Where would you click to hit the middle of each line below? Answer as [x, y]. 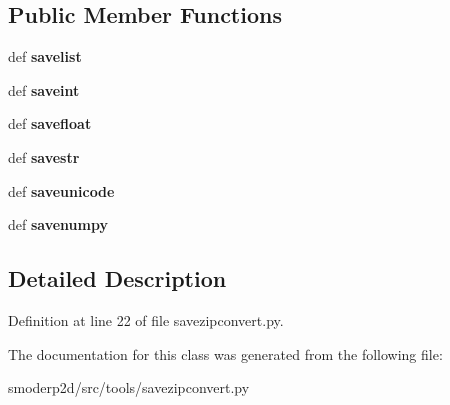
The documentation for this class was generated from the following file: [225, 353]
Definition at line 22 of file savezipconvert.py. [146, 319]
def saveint [44, 89]
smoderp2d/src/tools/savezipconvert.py [129, 387]
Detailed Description [117, 278]
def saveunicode [61, 190]
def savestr [44, 156]
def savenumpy [58, 224]
